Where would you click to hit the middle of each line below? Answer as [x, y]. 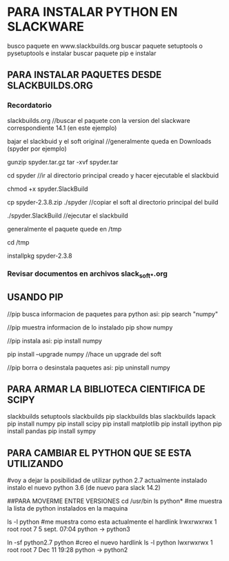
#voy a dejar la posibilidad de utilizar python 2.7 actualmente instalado [107, 480]
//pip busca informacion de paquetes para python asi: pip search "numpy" [113, 314]
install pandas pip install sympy [52, 431]
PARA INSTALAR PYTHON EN [92, 12]
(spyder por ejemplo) [37, 149]
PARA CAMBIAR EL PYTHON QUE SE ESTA [99, 453]
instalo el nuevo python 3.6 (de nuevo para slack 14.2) [84, 488]
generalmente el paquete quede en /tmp [64, 229]
